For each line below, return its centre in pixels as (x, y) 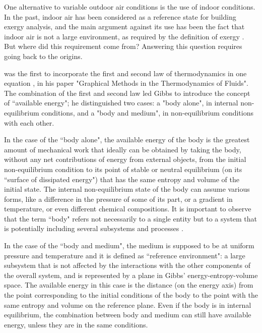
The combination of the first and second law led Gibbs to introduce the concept (127, 93)
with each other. (29, 122)
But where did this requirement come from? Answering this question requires (123, 46)
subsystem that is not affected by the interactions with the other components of (127, 265)
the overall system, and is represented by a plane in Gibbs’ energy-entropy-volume (131, 275)
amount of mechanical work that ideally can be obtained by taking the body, (123, 149)
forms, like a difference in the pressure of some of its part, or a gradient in (118, 199)
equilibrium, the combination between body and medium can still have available (128, 315)
